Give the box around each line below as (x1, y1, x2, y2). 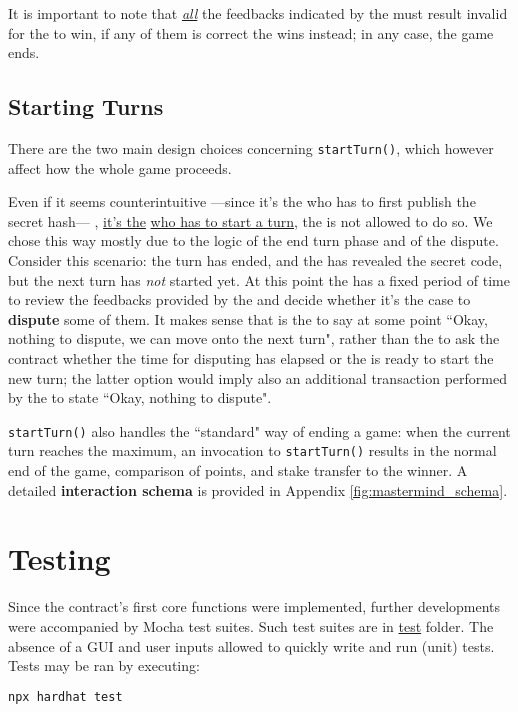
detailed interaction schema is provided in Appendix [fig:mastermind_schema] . (8, 479, 508, 500)
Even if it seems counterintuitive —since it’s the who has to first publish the (8, 191, 476, 212)
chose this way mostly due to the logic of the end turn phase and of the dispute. (8, 230, 499, 251)
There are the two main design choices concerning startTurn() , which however (8, 137, 494, 158)
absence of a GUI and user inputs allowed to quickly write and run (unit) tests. (8, 635, 495, 656)
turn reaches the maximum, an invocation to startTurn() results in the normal (8, 440, 497, 461)
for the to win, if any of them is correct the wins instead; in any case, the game (8, 22, 494, 43)
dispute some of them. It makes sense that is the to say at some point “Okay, (8, 308, 488, 329)
